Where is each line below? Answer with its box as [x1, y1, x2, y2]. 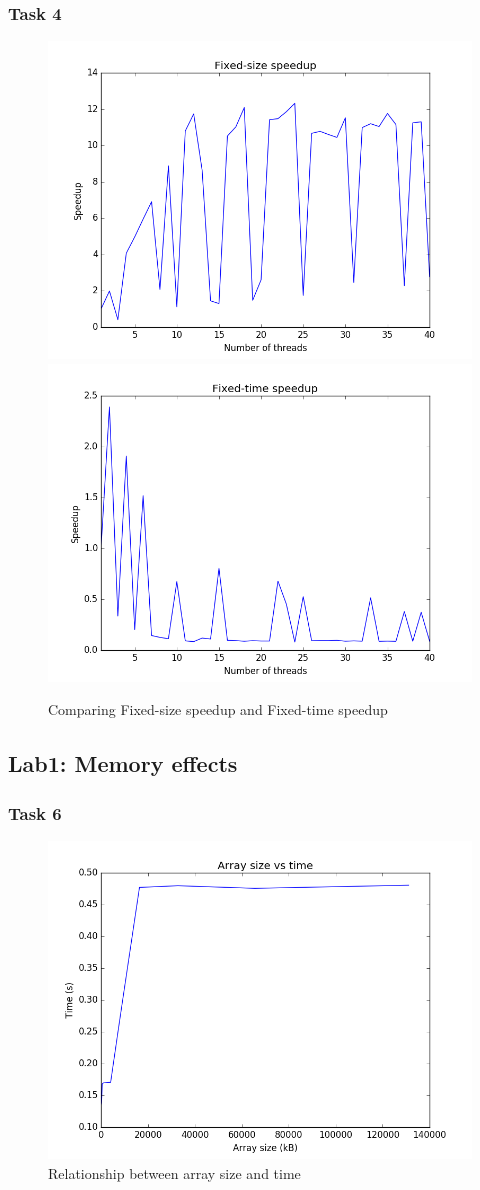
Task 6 [8, 800, 62, 825]
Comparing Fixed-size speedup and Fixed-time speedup [48, 699, 388, 720]
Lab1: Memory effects [8, 748, 238, 779]
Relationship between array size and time [48, 1162, 301, 1183]
